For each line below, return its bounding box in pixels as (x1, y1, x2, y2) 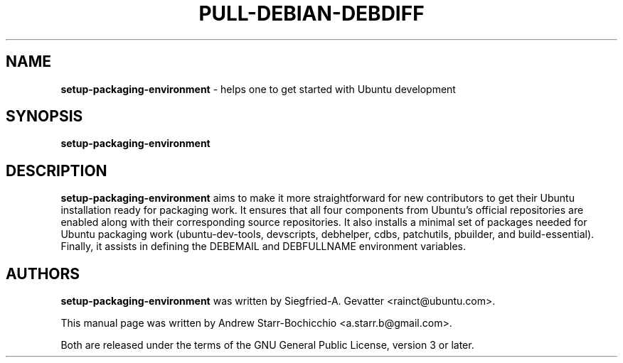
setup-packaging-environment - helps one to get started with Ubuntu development (60, 82, 456, 95)
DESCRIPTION (6, 161, 107, 180)
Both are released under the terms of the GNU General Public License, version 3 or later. (60, 339, 474, 352)
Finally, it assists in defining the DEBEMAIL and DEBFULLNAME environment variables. (60, 240, 467, 253)
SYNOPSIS (6, 107, 83, 126)
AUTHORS (6, 264, 80, 283)
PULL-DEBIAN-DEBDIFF (198, 1, 425, 26)
